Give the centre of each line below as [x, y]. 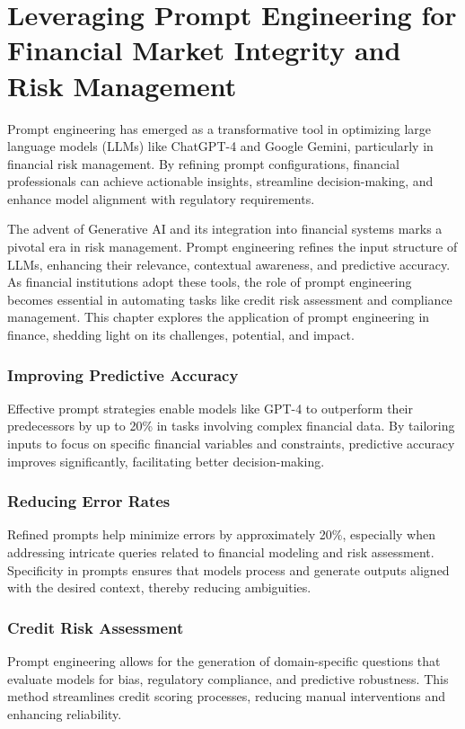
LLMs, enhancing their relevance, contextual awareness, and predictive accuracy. [229, 264]
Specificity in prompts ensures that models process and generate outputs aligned [228, 569]
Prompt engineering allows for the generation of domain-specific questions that [224, 661]
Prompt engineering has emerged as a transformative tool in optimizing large [219, 128]
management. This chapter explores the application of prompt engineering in [219, 317]
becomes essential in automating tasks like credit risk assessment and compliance [230, 299]
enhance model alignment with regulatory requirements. [161, 198]
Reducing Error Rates [89, 501]
